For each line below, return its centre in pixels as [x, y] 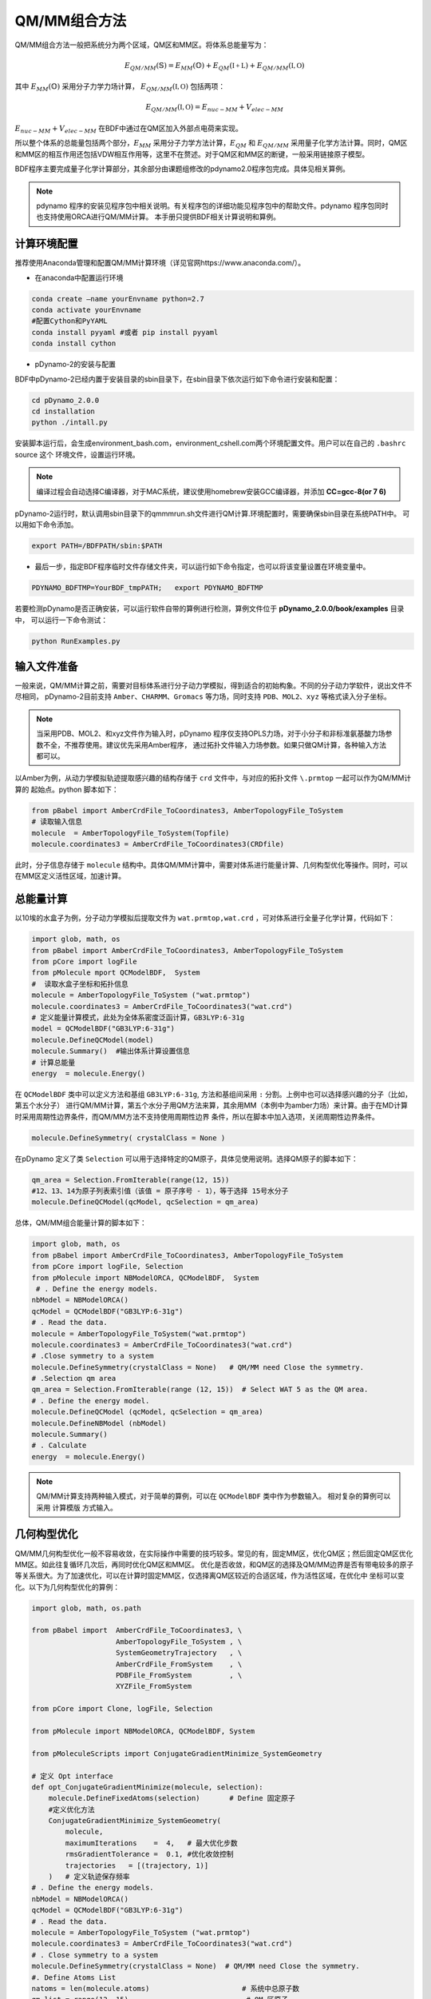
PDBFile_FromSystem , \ [179, 1675]
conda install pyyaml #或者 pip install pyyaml [125, 332]
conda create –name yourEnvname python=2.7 [118, 299]
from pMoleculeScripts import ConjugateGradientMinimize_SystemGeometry [177, 1754]
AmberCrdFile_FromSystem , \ [179, 1664]
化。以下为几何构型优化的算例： [67, 1586]
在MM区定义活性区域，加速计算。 [70, 876]
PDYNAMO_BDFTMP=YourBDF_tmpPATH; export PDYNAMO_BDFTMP [147, 588]
